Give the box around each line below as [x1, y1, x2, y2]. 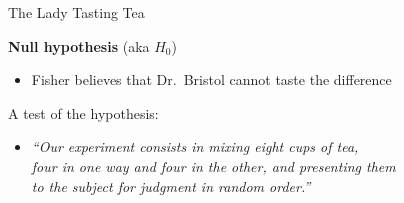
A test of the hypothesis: [8, 102, 159, 123]
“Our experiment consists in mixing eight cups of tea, [31, 136, 359, 157]
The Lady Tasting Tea [8, 2, 145, 22]
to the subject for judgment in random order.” [31, 175, 311, 196]
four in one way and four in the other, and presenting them [31, 155, 396, 176]
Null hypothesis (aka [8, 35, 150, 56]
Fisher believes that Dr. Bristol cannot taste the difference [31, 69, 392, 90]
